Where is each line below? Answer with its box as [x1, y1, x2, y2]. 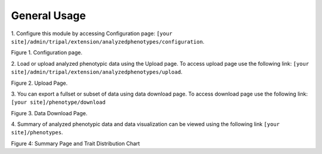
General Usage [11, 9, 86, 22]
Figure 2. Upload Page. [11, 79, 68, 87]
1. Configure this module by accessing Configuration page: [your [11, 30, 173, 37]
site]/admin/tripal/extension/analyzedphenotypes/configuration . [11, 38, 205, 45]
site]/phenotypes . [11, 129, 63, 136]
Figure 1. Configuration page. [11, 49, 83, 56]
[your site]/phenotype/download [11, 99, 106, 106]
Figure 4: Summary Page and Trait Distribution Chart [11, 140, 140, 147]
